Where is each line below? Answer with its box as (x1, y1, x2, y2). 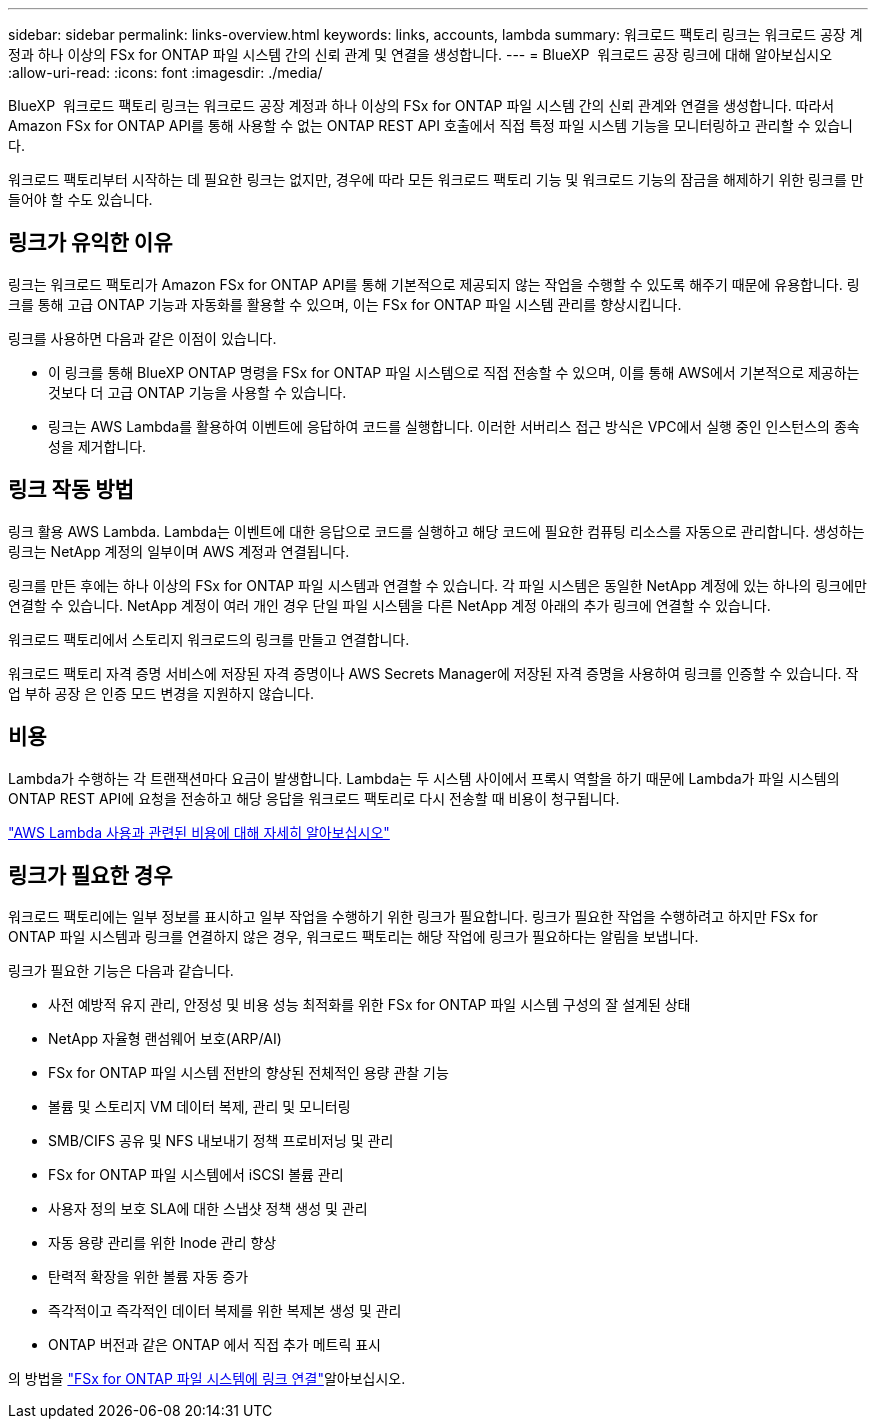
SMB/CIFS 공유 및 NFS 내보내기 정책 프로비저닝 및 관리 (48, 1132, 394, 1150)
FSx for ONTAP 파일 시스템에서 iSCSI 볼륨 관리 (48, 1166, 344, 1184)
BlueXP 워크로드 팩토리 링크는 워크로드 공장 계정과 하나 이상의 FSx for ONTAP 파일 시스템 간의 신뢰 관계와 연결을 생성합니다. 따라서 (8, 97, 835, 114)
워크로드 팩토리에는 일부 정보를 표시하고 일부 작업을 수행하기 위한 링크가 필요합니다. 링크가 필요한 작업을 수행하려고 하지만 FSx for (8, 908, 818, 926)
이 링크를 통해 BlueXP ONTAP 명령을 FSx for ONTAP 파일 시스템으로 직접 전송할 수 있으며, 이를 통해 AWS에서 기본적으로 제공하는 (48, 363, 860, 381)
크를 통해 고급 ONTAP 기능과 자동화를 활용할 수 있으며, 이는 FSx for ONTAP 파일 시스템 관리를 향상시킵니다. (8, 295, 682, 313)
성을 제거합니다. (48, 437, 147, 455)
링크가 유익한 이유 (8, 230, 173, 256)
